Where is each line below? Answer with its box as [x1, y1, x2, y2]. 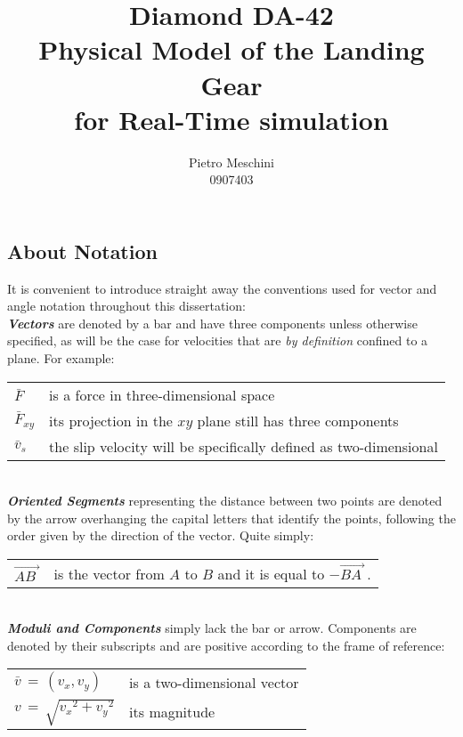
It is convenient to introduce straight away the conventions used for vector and [7, 279, 437, 297]
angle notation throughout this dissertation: [7, 296, 246, 315]
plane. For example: [7, 349, 115, 368]
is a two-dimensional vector [129, 671, 299, 692]
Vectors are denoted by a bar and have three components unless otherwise [7, 313, 418, 332]
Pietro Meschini [189, 152, 274, 171]
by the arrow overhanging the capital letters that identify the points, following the [7, 508, 456, 527]
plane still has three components [197, 409, 399, 431]
